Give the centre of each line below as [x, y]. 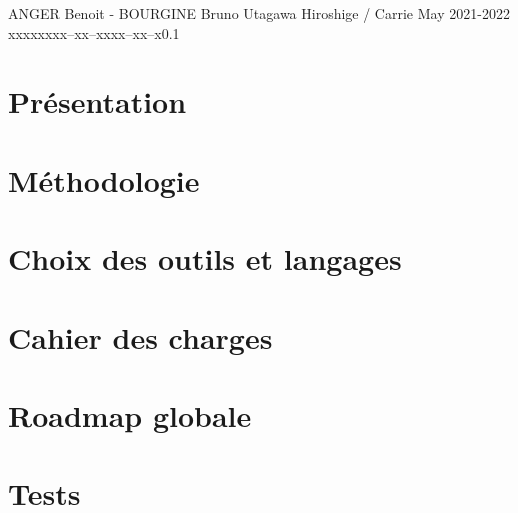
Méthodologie [104, 179]
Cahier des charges [140, 336]
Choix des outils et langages [205, 258]
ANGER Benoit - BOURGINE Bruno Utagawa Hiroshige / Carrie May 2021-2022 [259, 13]
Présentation [97, 101]
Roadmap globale [130, 414]
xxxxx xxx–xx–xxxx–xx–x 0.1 [94, 32]
